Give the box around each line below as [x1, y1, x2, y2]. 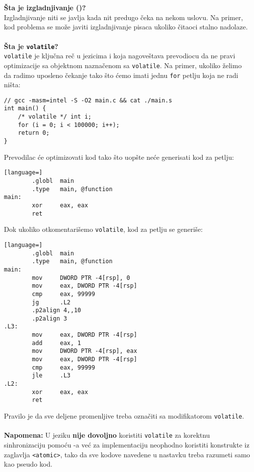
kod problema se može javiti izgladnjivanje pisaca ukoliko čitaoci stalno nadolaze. [4, 22, 248, 32]
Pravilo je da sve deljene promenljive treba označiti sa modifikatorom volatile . [4, 411, 244, 421]
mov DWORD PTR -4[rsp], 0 [32, 274, 130, 281]
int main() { [4, 105, 46, 112]
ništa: [4, 79, 21, 90]
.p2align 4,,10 [32, 307, 81, 314]
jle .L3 [32, 372, 71, 379]
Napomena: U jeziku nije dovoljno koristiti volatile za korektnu [4, 430, 210, 440]
